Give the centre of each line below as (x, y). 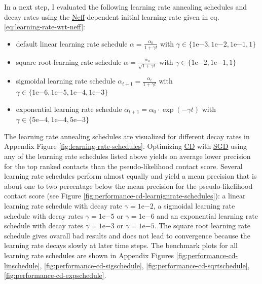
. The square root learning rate (202, 226)
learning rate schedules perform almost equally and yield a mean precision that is (130, 176)
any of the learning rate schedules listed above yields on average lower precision (127, 156)
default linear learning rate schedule (72, 43)
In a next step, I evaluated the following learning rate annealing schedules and (126, 7)
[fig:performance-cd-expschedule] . (55, 275)
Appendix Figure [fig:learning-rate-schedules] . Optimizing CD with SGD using (126, 146)
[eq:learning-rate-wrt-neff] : (45, 27)
